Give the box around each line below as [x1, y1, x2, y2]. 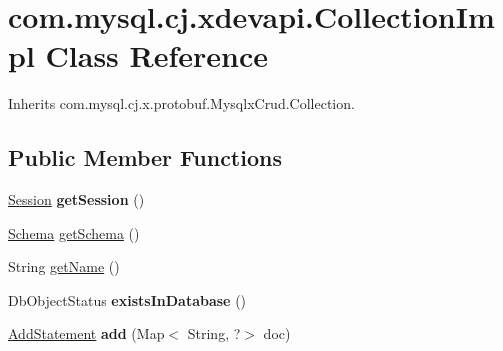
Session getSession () [8, 189, 145, 210]
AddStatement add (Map [8, 323, 165, 344]
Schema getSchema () [8, 222, 140, 243]
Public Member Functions [8, 142, 282, 173]
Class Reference [45, 35, 269, 76]
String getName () [8, 256, 120, 277]
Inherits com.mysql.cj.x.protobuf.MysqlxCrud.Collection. [8, 93, 355, 114]
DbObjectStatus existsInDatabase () [8, 289, 247, 310]
